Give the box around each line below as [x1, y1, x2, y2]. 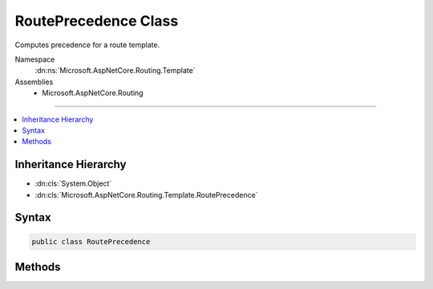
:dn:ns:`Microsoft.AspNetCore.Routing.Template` [34, 66, 196, 75]
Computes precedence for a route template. [14, 40, 160, 50]
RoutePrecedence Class [14, 12, 179, 30]
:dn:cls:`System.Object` [34, 179, 112, 188]
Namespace [14, 54, 55, 64]
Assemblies [14, 77, 54, 86]
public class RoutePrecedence [31, 237, 151, 246]
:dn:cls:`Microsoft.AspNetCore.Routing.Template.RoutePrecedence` [34, 190, 258, 199]
